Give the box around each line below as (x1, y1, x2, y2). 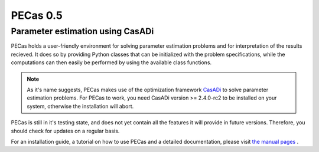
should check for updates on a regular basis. (11, 127, 120, 134)
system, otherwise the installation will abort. (27, 103, 134, 110)
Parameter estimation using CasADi (11, 26, 154, 37)
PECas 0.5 (11, 9, 63, 22)
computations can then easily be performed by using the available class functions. (11, 59, 212, 66)
